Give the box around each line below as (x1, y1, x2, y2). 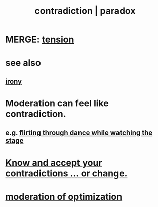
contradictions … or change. (5, 168, 128, 179)
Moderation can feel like (5, 97, 109, 109)
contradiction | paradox (34, 5, 136, 17)
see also (5, 57, 42, 69)
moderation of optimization (5, 191, 123, 202)
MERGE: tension (5, 34, 74, 45)
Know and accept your (5, 157, 102, 168)
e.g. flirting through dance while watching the (5, 129, 153, 137)
